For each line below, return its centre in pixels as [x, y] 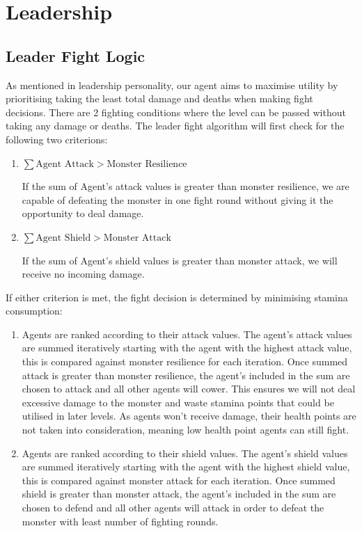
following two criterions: [57, 139]
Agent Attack [65, 164]
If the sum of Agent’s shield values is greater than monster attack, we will [180, 260]
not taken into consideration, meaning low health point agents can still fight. [186, 430]
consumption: [34, 311]
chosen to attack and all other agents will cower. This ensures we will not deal [189, 389]
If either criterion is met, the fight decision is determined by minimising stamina [177, 297]
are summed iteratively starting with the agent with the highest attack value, [187, 348]
